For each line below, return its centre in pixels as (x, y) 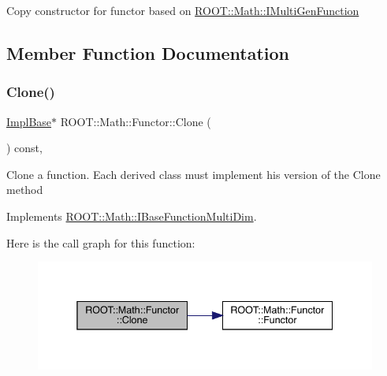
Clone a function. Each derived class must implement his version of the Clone (193, 174)
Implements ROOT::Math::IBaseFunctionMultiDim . (132, 216)
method (25, 190)
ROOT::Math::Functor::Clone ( (136, 121)
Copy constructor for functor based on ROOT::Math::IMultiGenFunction (183, 10)
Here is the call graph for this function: (101, 242)
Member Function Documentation (148, 52)
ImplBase (29, 121)
